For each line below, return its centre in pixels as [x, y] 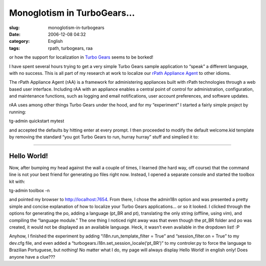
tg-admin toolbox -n [30, 191]
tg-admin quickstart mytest [37, 121]
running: [18, 112]
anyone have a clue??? [32, 257]
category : [19, 41]
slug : [14, 28]
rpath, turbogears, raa [70, 48]
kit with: [17, 181]
